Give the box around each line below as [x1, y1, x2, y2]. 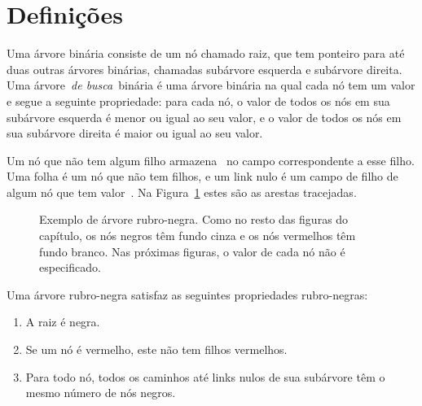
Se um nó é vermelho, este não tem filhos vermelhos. [25, 341, 288, 358]
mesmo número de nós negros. [25, 384, 176, 401]
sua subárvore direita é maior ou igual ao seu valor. [7, 124, 263, 142]
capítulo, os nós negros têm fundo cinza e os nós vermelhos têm [39, 227, 356, 244]
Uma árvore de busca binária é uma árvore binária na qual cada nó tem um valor [7, 76, 415, 94]
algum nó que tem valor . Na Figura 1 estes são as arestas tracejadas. [7, 183, 357, 200]
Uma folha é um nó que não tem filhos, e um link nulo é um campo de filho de [7, 168, 398, 185]
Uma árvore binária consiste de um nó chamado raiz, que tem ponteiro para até [7, 45, 405, 62]
